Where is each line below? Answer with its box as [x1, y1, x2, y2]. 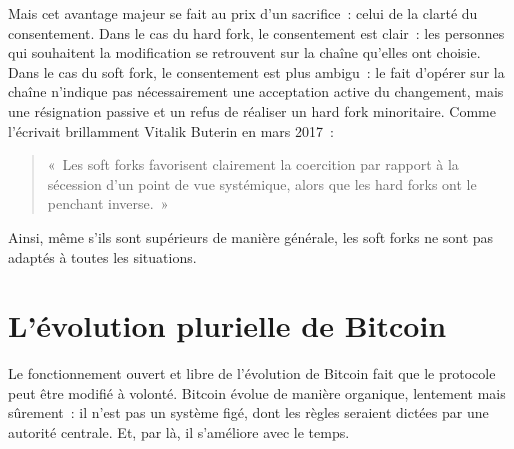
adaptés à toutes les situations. [8, 246, 197, 267]
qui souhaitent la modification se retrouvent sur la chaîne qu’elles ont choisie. [8, 42, 481, 63]
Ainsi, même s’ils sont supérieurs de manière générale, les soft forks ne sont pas [8, 226, 494, 247]
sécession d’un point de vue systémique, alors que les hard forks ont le [47, 173, 477, 194]
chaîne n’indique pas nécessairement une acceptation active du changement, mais [8, 81, 504, 102]
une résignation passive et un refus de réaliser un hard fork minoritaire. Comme [8, 100, 496, 121]
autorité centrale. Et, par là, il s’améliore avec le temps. [8, 422, 350, 443]
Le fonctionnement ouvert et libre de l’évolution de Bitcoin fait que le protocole [8, 363, 496, 384]
